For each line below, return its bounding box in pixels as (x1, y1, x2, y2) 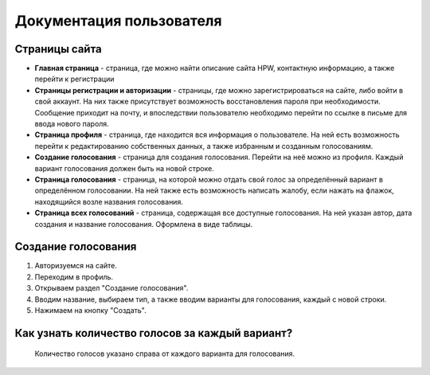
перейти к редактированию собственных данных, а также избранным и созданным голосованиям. (34, 141, 373, 150)
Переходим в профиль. (34, 271, 114, 282)
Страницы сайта (14, 42, 103, 56)
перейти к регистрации (34, 74, 115, 84)
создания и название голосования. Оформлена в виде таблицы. (34, 219, 253, 229)
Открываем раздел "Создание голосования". (34, 283, 189, 293)
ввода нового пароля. (34, 119, 109, 129)
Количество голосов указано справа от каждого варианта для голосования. (34, 349, 295, 358)
